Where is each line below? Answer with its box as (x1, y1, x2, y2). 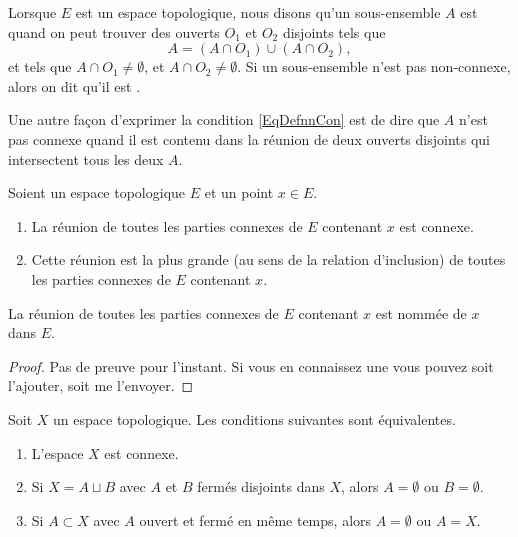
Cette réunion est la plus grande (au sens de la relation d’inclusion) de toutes (31, 249, 506, 270)
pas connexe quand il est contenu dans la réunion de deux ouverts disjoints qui (8, 128, 491, 149)
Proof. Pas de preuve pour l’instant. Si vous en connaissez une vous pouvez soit (8, 355, 494, 376)
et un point (204, 182, 274, 203)
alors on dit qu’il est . (8, 75, 141, 96)
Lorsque (8, 2, 57, 22)
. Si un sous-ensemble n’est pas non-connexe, (237, 56, 511, 77)
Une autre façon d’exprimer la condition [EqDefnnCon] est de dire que (8, 109, 440, 130)
